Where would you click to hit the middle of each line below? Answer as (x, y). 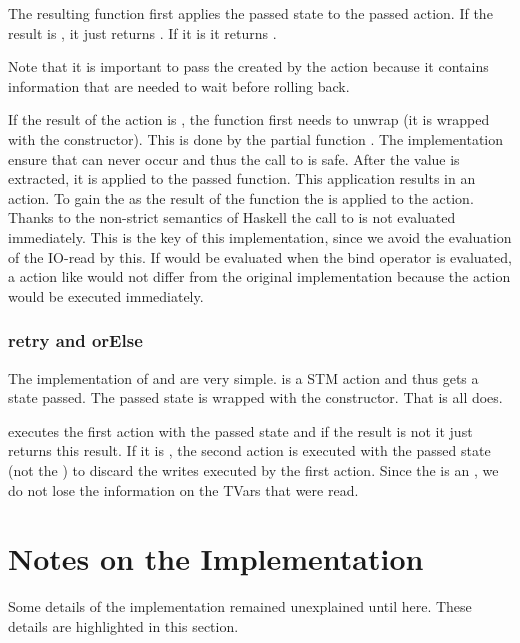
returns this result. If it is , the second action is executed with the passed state (249, 450)
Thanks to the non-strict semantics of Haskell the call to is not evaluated (232, 217)
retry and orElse (75, 340)
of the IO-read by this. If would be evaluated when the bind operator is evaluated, (260, 256)
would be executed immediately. (106, 295)
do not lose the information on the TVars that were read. (183, 489)
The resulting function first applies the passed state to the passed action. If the (250, 13)
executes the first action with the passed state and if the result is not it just (240, 430)
